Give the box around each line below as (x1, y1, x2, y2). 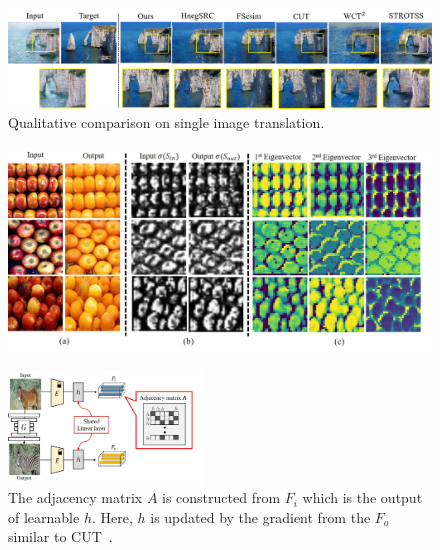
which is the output (302, 487, 423, 508)
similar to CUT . (8, 526, 113, 547)
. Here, (91, 506, 133, 527)
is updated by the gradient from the (150, 506, 371, 527)
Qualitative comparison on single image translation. (8, 112, 325, 133)
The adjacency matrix (8, 487, 143, 508)
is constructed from (162, 487, 281, 508)
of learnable (8, 506, 80, 527)
